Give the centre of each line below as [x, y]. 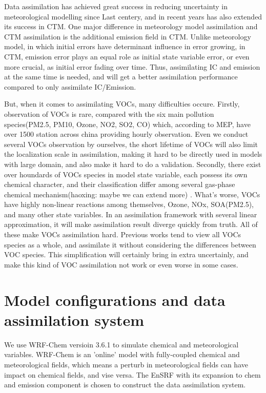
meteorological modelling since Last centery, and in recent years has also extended [133, 16]
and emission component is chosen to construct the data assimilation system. [125, 385]
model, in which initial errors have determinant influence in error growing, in [125, 46]
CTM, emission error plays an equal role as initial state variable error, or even [127, 56]
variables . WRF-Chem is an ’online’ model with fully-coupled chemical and [122, 354]
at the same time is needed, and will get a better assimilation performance [121, 77]
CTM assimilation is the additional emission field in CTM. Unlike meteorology [128, 36]
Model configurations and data [115, 299]
